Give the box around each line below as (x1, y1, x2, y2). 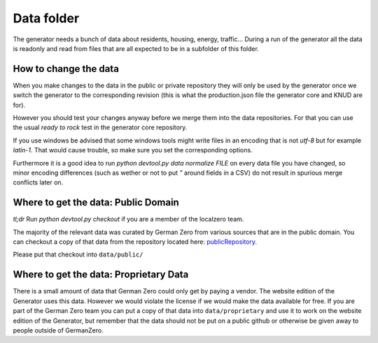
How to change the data (13, 63, 119, 75)
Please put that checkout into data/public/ (13, 250, 143, 258)
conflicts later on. (13, 178, 64, 187)
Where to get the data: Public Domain (13, 196, 180, 209)
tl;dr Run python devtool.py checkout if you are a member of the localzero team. (13, 215, 244, 224)
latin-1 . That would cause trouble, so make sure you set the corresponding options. (13, 146, 253, 154)
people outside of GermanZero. (13, 326, 104, 335)
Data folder (13, 10, 80, 26)
